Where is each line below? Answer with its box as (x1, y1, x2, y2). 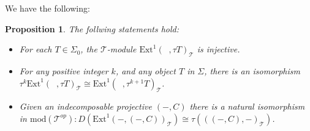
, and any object (115, 64, 176, 77)
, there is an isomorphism (204, 64, 300, 77)
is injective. (197, 43, 240, 55)
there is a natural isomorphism (189, 100, 305, 113)
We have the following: (5, 2, 90, 14)
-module (107, 43, 137, 55)
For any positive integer (19, 64, 108, 77)
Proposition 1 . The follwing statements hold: (5, 22, 180, 35)
